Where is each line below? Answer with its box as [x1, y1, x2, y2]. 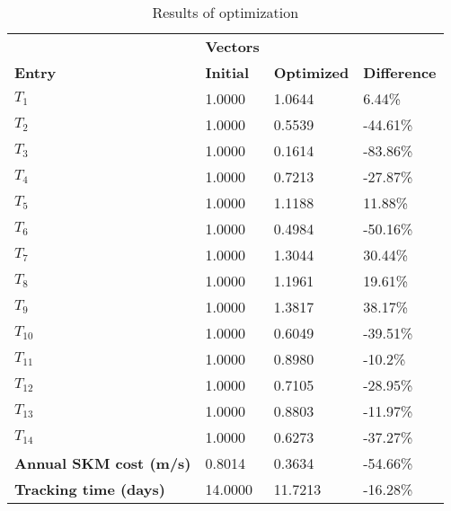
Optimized [273, 62, 349, 83]
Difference [363, 62, 437, 83]
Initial [205, 62, 250, 83]
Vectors [205, 36, 260, 57]
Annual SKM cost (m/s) [14, 453, 191, 473]
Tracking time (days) [14, 479, 165, 499]
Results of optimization [152, 2, 299, 22]
